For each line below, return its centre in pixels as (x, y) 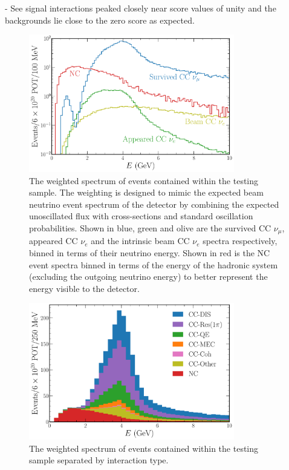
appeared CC (54, 241)
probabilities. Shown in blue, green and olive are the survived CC (150, 227)
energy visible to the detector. (84, 288)
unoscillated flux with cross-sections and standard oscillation (141, 216)
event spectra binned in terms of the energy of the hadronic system (154, 264)
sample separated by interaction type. (99, 460)
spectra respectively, (240, 241)
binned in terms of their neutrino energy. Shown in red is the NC (150, 252)
